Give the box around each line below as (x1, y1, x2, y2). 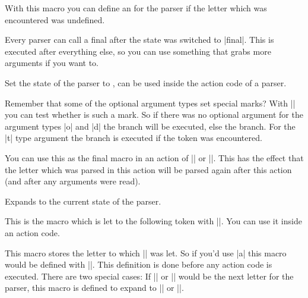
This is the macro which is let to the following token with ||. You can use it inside (5, 215, 302, 227)
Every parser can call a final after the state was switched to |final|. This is (5, 33, 274, 46)
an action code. (5, 226, 60, 239)
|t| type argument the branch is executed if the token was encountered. (5, 131, 262, 144)
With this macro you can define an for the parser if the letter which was (5, 2, 267, 14)
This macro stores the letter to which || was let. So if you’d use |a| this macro (5, 246, 287, 259)
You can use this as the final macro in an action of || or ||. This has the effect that (5, 151, 304, 164)
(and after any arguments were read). (5, 175, 141, 187)
